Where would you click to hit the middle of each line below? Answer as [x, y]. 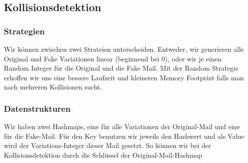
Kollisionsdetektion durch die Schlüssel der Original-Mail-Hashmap [103, 155]
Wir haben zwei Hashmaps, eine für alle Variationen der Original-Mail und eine [122, 126]
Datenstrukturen [37, 108]
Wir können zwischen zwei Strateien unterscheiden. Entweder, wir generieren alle [124, 49]
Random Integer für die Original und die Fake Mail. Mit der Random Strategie [121, 68]
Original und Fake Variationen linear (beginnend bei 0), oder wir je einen [113, 58]
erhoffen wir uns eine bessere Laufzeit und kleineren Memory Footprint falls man [124, 77]
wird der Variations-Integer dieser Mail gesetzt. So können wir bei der [108, 145]
